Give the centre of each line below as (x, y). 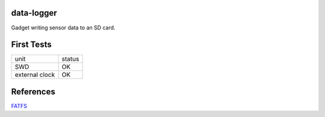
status (70, 59)
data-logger (34, 13)
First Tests (31, 45)
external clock (35, 75)
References (33, 91)
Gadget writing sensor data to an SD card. (63, 28)
